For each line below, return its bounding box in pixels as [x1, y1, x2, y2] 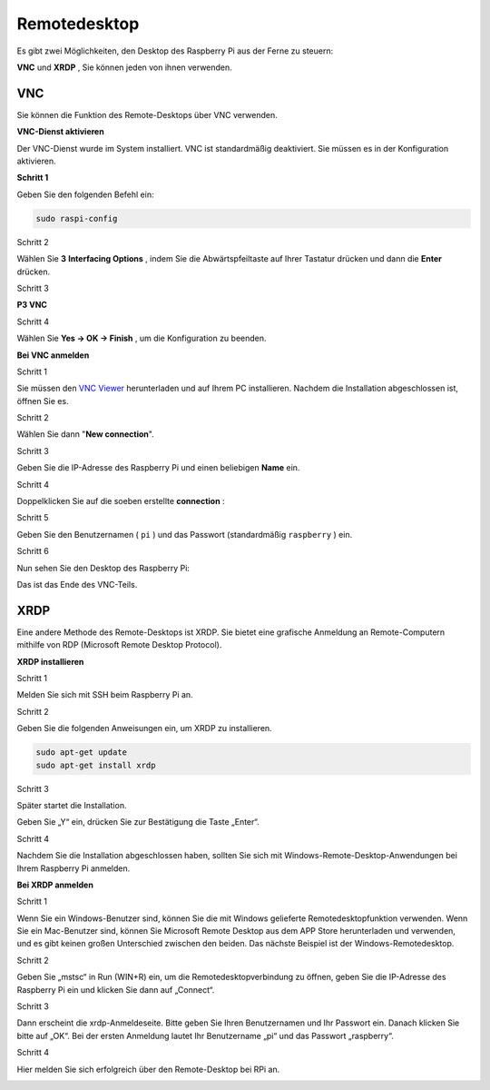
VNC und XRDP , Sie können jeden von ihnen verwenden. [16, 62, 233, 73]
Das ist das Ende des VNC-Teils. [16, 579, 138, 590]
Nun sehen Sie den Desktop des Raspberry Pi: [16, 562, 191, 573]
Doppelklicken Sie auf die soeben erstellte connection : [16, 496, 226, 507]
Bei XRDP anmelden [16, 879, 94, 890]
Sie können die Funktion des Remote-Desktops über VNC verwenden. [16, 109, 279, 120]
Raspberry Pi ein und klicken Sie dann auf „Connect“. [16, 984, 215, 995]
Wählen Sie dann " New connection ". [16, 429, 154, 440]
